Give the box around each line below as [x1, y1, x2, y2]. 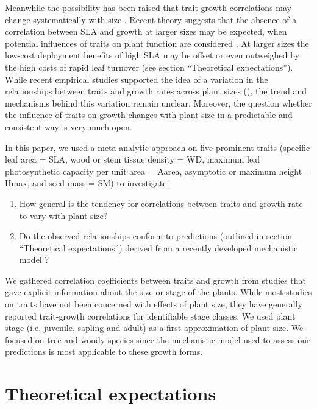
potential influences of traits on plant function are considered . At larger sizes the [5, 37, 309, 49]
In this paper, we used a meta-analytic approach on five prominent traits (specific [5, 141, 310, 153]
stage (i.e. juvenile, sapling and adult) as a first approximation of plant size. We [5, 321, 304, 334]
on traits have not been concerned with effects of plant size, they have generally [5, 298, 302, 310]
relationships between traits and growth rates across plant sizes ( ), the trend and [5, 85, 307, 97]
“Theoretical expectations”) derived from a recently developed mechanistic [19, 241, 298, 254]
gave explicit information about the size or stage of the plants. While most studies [5, 285, 312, 298]
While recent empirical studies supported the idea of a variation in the [5, 72, 268, 85]
